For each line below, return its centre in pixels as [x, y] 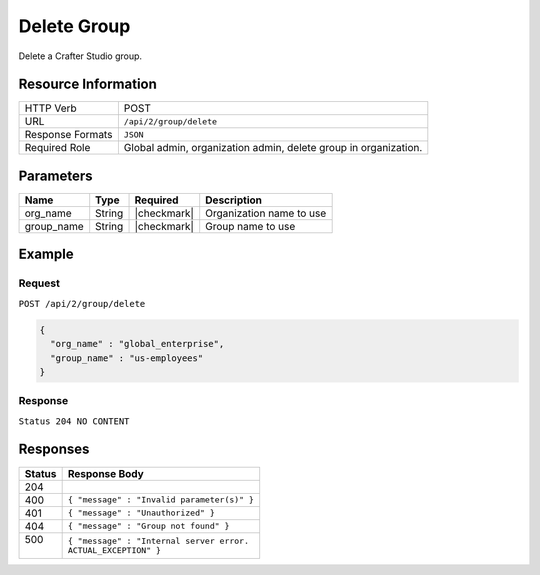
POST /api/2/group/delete [82, 303]
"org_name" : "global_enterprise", [137, 344]
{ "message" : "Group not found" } [148, 526]
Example [46, 254]
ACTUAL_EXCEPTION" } [114, 550]
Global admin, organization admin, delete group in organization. [273, 148]
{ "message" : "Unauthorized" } [141, 513]
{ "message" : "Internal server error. [158, 540]
